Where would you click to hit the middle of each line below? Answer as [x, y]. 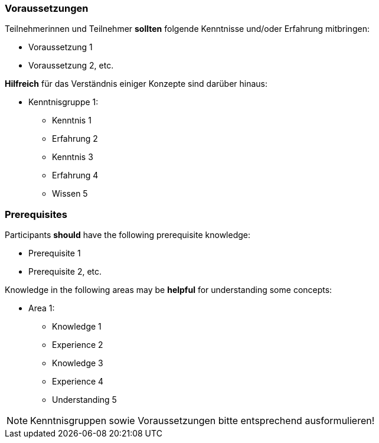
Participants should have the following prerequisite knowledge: [128, 235]
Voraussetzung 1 [61, 47]
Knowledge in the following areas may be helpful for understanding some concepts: [169, 290]
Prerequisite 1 [55, 253]
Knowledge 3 [78, 363]
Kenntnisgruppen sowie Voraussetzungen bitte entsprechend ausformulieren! [202, 421]
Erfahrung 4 [75, 175]
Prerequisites [36, 214]
